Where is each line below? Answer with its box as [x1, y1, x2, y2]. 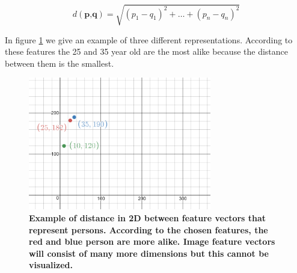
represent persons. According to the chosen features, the [29, 223, 268, 236]
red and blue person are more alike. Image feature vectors [29, 235, 275, 248]
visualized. [29, 259, 73, 271]
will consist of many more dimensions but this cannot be [29, 247, 269, 259]
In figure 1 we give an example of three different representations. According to [5, 33, 293, 46]
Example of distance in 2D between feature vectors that [29, 212, 266, 224]
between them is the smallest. [5, 57, 114, 69]
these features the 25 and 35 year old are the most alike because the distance [5, 45, 288, 58]
